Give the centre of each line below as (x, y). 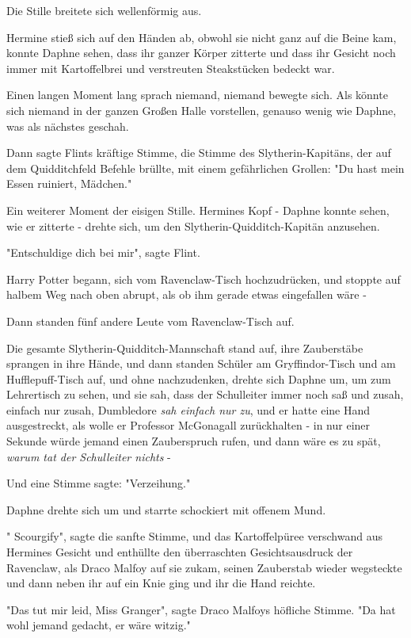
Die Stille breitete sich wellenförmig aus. (104, 10)
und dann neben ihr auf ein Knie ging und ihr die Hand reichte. (161, 583)
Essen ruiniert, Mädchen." (69, 183)
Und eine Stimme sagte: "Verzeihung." (99, 483)
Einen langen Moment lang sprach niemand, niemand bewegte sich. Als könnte (197, 95)
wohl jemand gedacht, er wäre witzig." (99, 625)
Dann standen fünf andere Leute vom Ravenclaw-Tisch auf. (150, 321)
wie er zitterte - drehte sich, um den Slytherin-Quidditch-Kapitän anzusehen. (193, 225)
